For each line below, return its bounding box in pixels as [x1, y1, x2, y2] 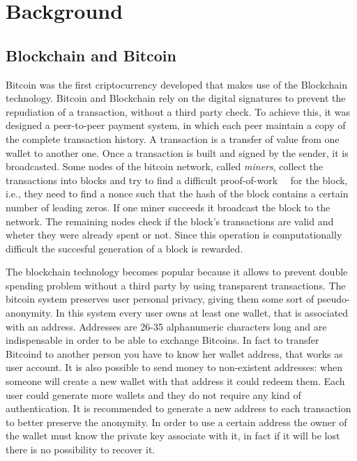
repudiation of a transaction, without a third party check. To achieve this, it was [6, 104, 350, 119]
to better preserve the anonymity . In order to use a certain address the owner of [6, 414, 347, 429]
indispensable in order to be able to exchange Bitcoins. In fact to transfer [6, 333, 319, 347]
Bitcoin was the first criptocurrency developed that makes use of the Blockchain [6, 77, 348, 91]
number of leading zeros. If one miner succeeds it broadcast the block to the [6, 199, 331, 214]
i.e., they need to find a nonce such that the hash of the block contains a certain [6, 186, 349, 201]
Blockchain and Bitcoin [6, 44, 176, 66]
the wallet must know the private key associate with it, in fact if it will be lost [6, 428, 340, 443]
